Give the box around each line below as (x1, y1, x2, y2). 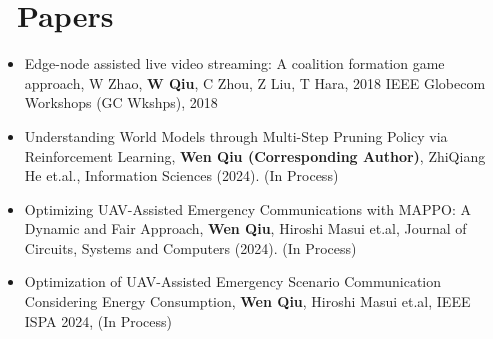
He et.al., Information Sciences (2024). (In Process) (24, 165, 339, 186)
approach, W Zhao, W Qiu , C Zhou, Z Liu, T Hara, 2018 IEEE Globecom (24, 72, 486, 93)
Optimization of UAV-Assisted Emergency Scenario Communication (24, 271, 442, 292)
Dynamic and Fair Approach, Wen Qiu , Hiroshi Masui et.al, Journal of (24, 218, 467, 239)
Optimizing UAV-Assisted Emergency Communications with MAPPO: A (24, 198, 472, 219)
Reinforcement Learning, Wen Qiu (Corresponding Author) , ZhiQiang (24, 145, 486, 166)
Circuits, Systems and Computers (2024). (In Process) (24, 237, 357, 258)
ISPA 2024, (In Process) (24, 310, 172, 331)
